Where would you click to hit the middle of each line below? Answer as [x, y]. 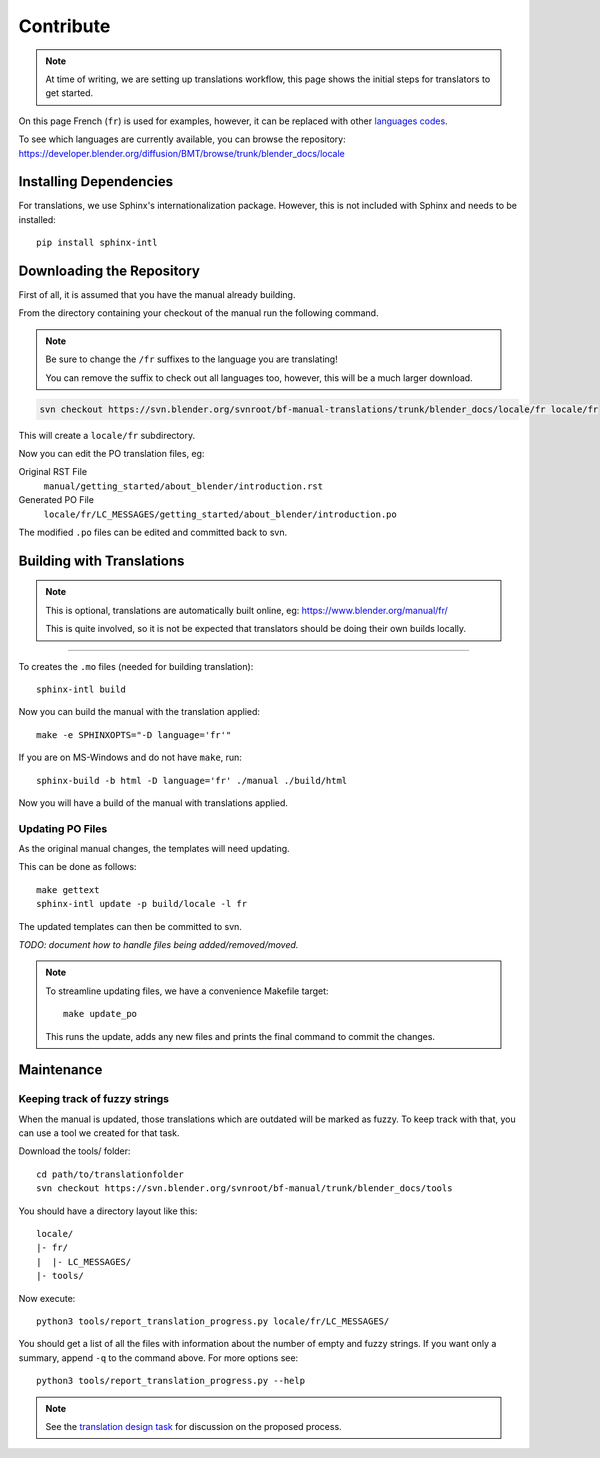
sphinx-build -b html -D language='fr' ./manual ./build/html [192, 780]
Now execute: [47, 1298]
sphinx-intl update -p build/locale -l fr [142, 904]
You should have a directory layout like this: [108, 1211]
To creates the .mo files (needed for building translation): [136, 666]
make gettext [68, 889]
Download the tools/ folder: [74, 1151]
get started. [69, 93]
